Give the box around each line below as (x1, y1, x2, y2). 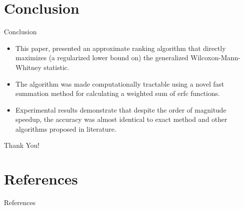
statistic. (44, 62, 69, 72)
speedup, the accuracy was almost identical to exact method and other (15, 114, 227, 124)
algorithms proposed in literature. (15, 123, 116, 134)
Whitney (15, 62, 42, 72)
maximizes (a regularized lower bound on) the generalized (15, 52, 189, 63)
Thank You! (4, 140, 40, 150)
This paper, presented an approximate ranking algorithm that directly (15, 43, 226, 53)
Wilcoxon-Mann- (190, 52, 241, 63)
